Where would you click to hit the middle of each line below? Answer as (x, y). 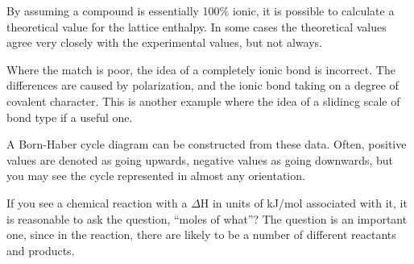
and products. (41, 250)
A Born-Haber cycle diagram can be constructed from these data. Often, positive (207, 144)
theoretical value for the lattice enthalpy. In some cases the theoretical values (197, 26)
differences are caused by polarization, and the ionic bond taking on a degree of (203, 85)
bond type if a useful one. (70, 117)
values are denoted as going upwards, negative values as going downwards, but (200, 159)
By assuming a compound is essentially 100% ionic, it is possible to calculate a (201, 10)
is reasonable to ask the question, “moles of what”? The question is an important (207, 218)
